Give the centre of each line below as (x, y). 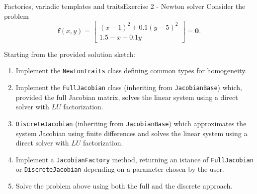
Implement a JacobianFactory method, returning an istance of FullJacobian (134, 159)
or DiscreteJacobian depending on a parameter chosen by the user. (120, 169)
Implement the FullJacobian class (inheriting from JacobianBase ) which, (129, 87)
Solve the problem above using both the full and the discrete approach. (124, 186)
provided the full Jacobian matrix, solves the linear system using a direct (127, 97)
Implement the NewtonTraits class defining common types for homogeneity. (131, 71)
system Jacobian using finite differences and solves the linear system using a (131, 133)
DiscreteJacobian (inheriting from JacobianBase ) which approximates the (131, 123)
